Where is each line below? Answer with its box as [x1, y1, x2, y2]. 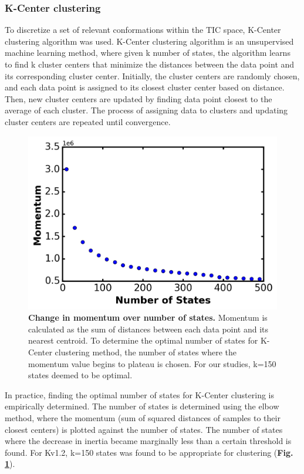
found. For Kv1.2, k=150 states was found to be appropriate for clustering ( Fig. [5, 446, 293, 458]
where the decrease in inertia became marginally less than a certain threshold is [5, 435, 292, 447]
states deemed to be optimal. [28, 369, 133, 381]
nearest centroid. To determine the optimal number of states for [28, 334, 258, 347]
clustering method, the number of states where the [55, 346, 237, 358]
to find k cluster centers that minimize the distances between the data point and [5, 58, 295, 70]
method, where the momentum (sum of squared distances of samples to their [5, 412, 281, 423]
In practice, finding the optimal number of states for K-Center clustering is [5, 388, 275, 401]
